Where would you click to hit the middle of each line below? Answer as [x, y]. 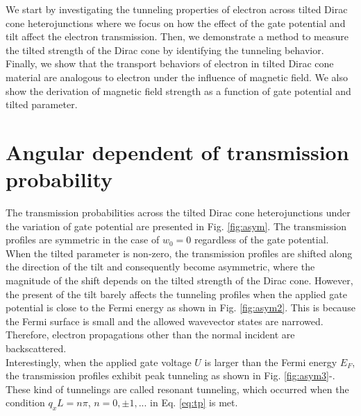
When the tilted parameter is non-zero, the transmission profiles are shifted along [179, 253]
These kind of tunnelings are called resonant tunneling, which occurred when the [177, 389]
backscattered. [36, 348]
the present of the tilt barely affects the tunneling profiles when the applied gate [176, 294]
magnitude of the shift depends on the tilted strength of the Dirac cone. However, [179, 280]
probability [59, 179]
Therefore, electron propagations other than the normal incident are [150, 335]
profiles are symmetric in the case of [83, 240]
